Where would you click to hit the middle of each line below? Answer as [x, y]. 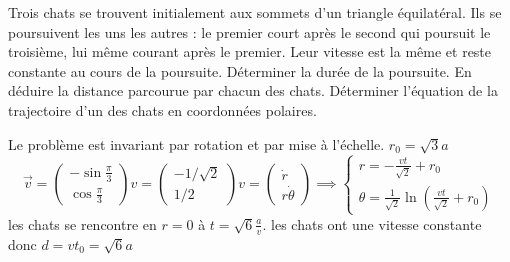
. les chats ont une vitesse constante [372, 223]
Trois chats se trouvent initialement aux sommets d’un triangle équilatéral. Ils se [255, 12]
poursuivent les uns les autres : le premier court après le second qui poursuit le [249, 31]
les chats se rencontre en [82, 223]
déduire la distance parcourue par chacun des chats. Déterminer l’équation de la [253, 90]
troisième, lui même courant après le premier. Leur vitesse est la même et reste [250, 51]
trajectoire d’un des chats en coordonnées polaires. [162, 109]
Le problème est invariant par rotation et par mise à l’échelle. [196, 143]
